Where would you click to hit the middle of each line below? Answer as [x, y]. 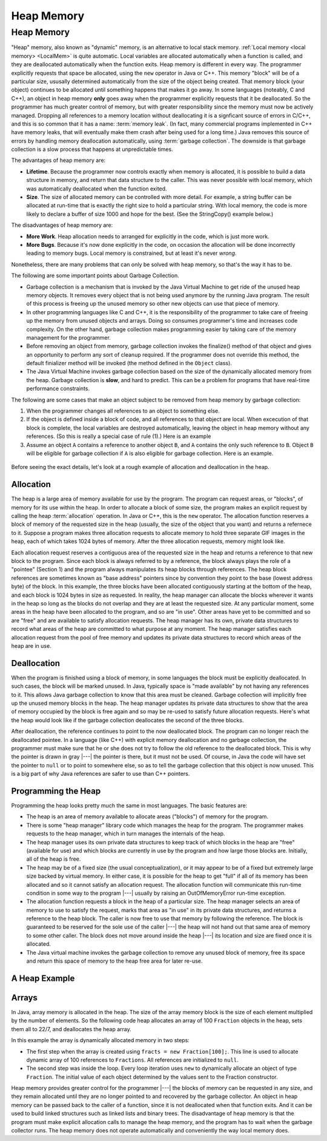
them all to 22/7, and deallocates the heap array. [71, 1029]
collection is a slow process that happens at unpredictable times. [92, 149]
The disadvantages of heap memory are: [62, 225]
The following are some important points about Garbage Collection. [95, 275]
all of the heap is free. [54, 859]
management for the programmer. [69, 337]
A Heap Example [43, 978]
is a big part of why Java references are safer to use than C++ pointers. [101, 774]
